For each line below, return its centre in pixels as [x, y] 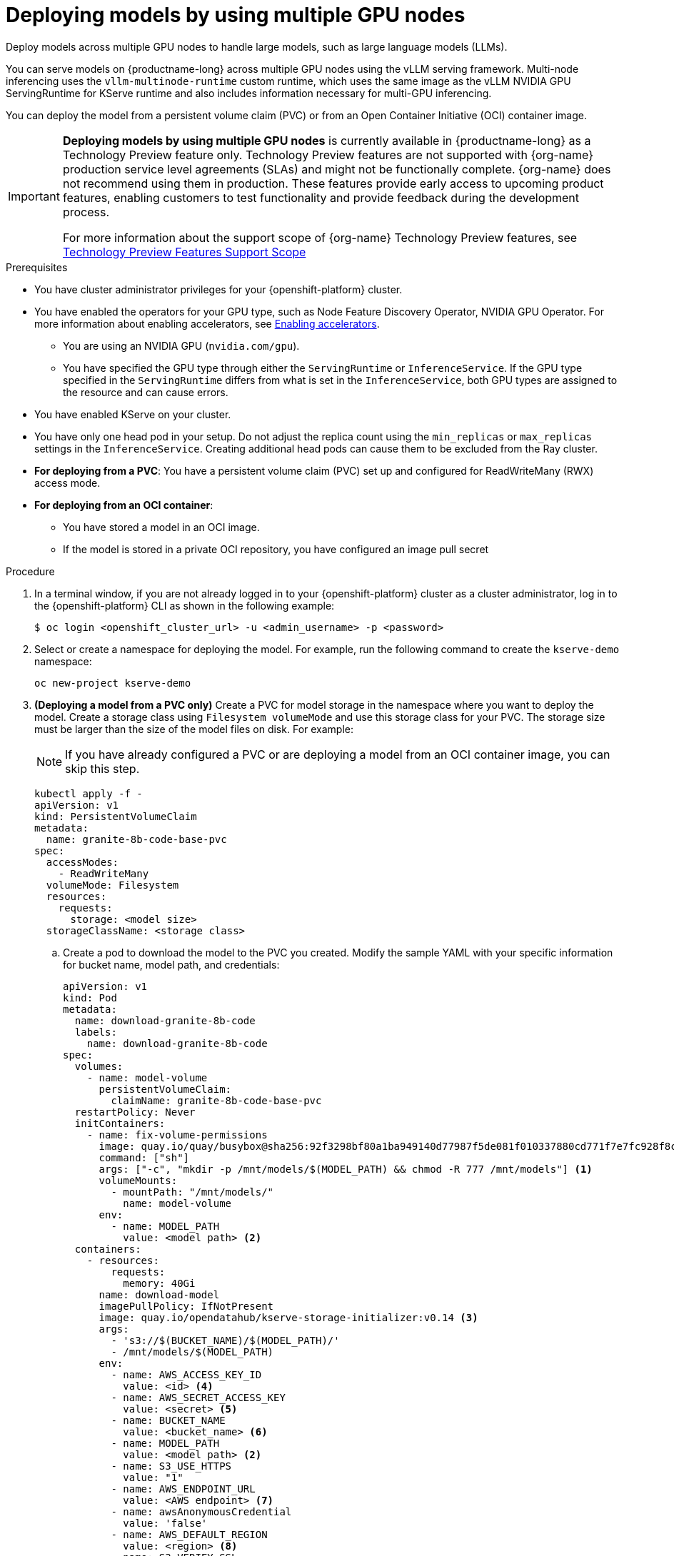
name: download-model [159, 1294]
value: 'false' [165, 1523]
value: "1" [153, 1477]
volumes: [99, 1066]
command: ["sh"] [144, 1157]
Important [34, 196]
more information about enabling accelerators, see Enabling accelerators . [207, 323]
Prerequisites [37, 267]
